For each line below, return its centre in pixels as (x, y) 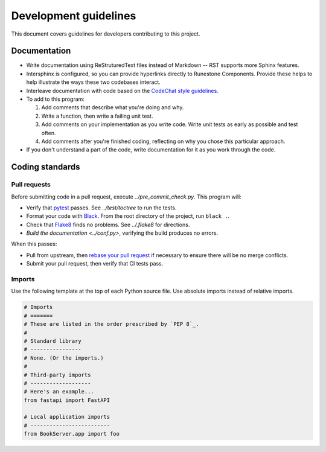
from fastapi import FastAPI (67, 400)
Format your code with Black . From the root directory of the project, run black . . (128, 216)
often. (49, 133)
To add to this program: (55, 99)
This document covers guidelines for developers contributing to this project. (106, 34)
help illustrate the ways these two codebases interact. (94, 82)
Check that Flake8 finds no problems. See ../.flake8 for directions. (108, 224)
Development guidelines (74, 16)
